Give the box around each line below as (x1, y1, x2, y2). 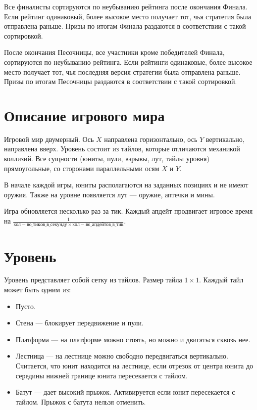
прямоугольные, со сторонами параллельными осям (4, 163, 159, 173)
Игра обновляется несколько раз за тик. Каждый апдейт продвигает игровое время (4, 206, 253, 216)
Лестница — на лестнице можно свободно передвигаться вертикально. (15, 351, 228, 361)
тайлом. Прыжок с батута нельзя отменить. (15, 396, 146, 407)
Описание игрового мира (4, 105, 165, 125)
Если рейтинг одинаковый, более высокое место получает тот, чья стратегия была (4, 11, 252, 21)
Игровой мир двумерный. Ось (4, 134, 94, 144)
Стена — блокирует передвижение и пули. (15, 318, 144, 328)
